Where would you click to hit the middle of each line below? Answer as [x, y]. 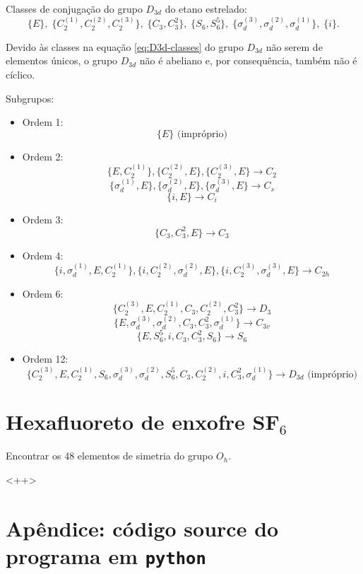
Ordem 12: [45, 359]
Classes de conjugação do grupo [74, 8]
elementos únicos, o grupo [62, 60]
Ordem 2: [43, 156]
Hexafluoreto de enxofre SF [143, 422]
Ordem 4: [43, 255]
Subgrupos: [30, 98]
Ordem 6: [43, 293]
